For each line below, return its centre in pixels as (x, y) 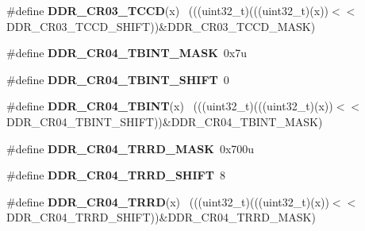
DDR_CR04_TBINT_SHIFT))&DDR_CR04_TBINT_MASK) (165, 121)
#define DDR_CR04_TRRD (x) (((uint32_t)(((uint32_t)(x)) (168, 201)
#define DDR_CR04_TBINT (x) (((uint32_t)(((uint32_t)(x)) (170, 106)
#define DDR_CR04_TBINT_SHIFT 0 (118, 79)
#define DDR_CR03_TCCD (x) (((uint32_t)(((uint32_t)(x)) (168, 10)
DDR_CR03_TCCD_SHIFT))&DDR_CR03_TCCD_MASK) (161, 26)
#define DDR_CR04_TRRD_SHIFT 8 (116, 175)
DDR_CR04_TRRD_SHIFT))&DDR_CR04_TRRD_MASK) (161, 217)
